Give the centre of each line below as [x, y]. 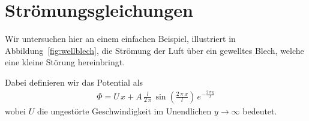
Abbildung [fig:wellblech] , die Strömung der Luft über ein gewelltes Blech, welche [154, 50]
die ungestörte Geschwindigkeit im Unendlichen [124, 111]
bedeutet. [260, 111]
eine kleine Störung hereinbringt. [65, 62]
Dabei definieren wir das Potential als [74, 82]
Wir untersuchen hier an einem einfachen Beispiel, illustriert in [120, 39]
